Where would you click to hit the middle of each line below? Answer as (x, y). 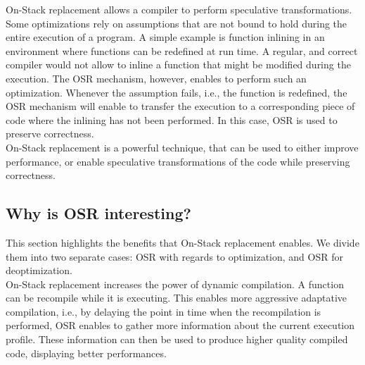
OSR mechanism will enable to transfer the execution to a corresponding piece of (180, 106)
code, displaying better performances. (86, 353)
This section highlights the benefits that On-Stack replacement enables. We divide (182, 242)
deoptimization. (39, 270)
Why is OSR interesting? (98, 213)
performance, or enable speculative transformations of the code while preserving (178, 161)
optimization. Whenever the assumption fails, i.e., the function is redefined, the (177, 92)
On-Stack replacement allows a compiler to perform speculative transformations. (179, 9)
